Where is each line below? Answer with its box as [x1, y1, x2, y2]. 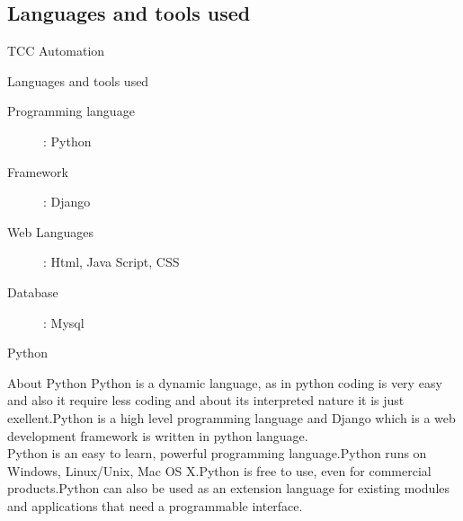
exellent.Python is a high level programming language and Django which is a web [7, 408, 456, 427]
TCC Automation [7, 41, 105, 60]
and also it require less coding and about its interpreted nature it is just [7, 391, 405, 410]
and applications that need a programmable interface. [7, 496, 303, 515]
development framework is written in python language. [7, 426, 308, 445]
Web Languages [7, 222, 93, 241]
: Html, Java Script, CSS [43, 252, 180, 271]
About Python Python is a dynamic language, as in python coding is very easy [7, 373, 442, 392]
